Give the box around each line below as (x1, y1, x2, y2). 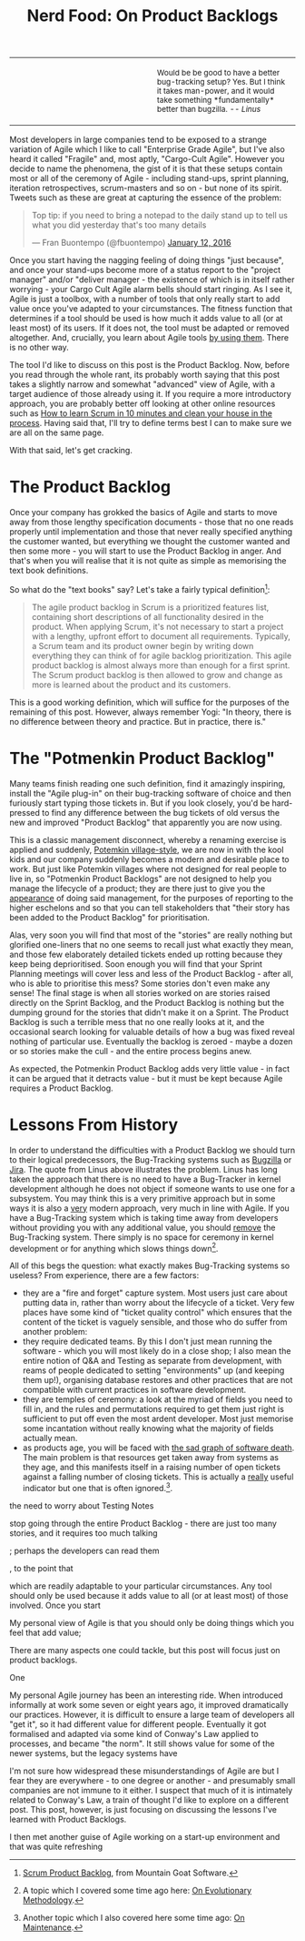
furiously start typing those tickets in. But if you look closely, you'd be (9, 798, 271, 808)
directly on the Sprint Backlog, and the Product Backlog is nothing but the (9, 997, 284, 1008)
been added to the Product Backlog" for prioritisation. (9, 911, 211, 922)
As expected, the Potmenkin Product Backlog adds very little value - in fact (9, 1062, 290, 1074)
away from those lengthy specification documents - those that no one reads (9, 516, 294, 528)
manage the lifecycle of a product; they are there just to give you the (9, 882, 266, 893)
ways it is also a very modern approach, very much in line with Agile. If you (9, 1203, 290, 1214)
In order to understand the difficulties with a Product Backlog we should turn (9, 1144, 296, 1155)
